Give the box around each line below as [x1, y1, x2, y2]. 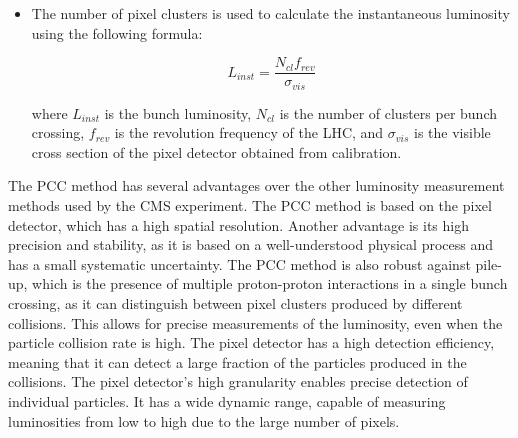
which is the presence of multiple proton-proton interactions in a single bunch [32, 273, 508, 294]
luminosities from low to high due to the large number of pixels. [8, 410, 400, 431]
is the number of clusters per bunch [279, 102, 497, 123]
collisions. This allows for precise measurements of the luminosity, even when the [8, 312, 503, 333]
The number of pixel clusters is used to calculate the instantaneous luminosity [31, 3, 510, 23]
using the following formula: [31, 22, 203, 43]
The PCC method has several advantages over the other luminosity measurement [8, 175, 505, 196]
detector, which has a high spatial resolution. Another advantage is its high [8, 214, 469, 235]
